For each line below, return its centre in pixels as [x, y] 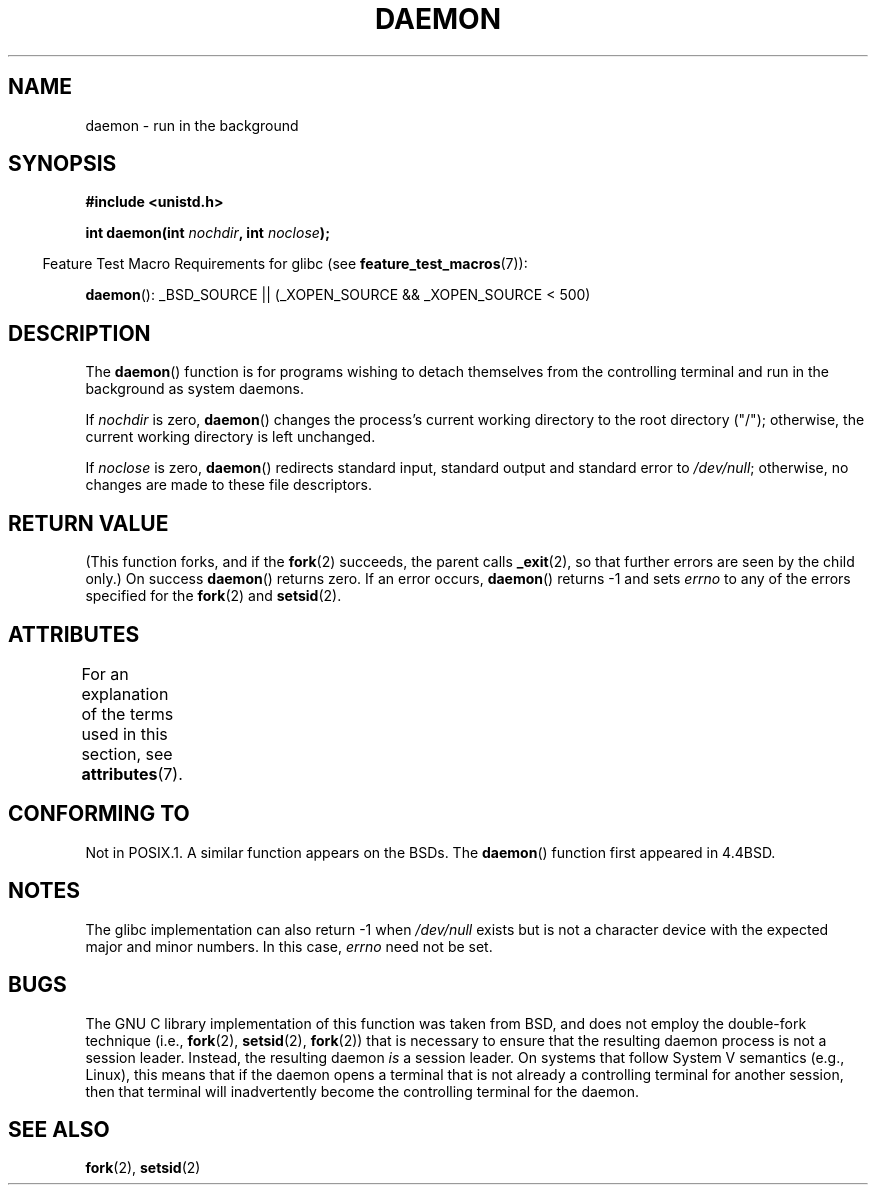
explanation [125, 693]
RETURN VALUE [88, 523]
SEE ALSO [59, 1129]
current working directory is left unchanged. [230, 437]
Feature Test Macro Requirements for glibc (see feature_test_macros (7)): [285, 264]
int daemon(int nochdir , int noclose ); [207, 233]
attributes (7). [132, 773]
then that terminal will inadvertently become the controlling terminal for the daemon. [362, 1091]
